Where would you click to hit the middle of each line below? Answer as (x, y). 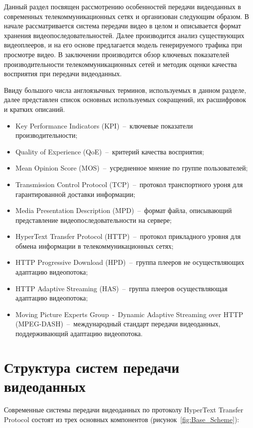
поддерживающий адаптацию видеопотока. (79, 333)
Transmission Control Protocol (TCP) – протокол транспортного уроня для (129, 184)
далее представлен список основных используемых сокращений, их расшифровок (125, 99)
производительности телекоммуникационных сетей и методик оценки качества (121, 64)
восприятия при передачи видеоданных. (63, 74)
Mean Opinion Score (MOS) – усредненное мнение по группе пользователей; (132, 168)
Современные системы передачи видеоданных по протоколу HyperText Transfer (124, 409)
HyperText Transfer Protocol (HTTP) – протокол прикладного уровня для (128, 236)
